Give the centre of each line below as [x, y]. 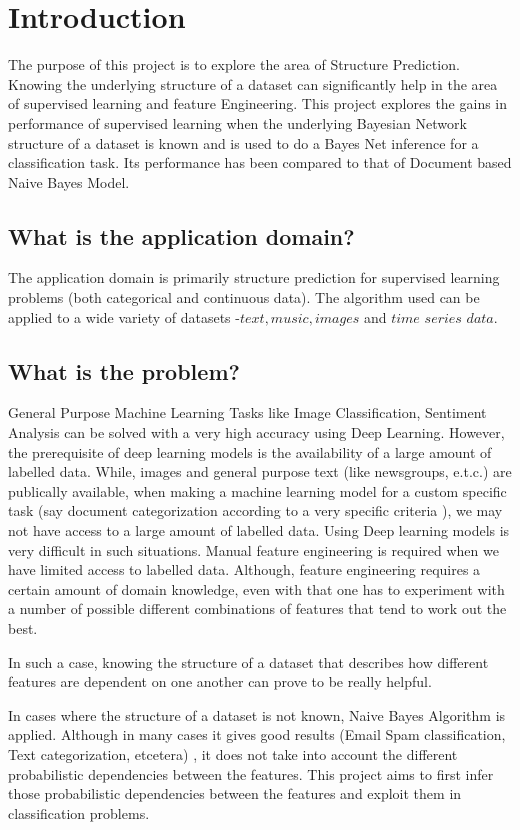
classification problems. [79, 812]
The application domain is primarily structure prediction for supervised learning [254, 277]
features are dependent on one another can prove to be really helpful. [220, 681]
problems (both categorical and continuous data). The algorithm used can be [244, 297]
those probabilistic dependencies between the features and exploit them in [235, 793]
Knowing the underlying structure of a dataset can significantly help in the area [253, 83]
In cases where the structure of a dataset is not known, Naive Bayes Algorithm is [257, 714]
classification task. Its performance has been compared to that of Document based [260, 162]
